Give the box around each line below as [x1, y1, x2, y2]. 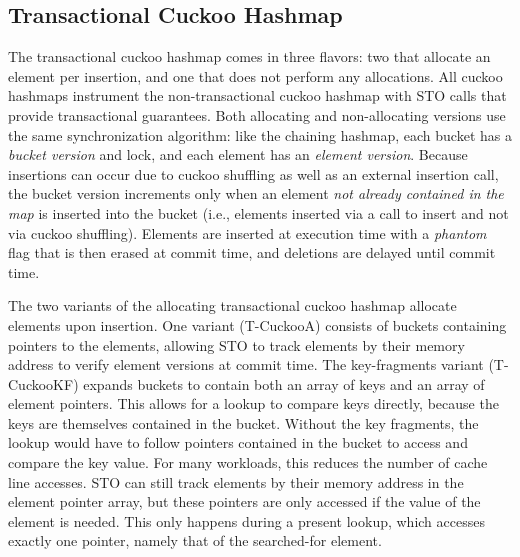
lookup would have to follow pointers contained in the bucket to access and [8, 432, 468, 453]
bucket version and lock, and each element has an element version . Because [8, 144, 468, 165]
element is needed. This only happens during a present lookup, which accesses [8, 510, 485, 531]
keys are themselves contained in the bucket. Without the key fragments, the [8, 412, 479, 433]
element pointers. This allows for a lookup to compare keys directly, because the [8, 393, 499, 414]
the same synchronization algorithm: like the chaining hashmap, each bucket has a [8, 124, 512, 145]
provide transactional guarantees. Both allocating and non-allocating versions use [8, 104, 506, 125]
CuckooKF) [8, 373, 79, 394]
